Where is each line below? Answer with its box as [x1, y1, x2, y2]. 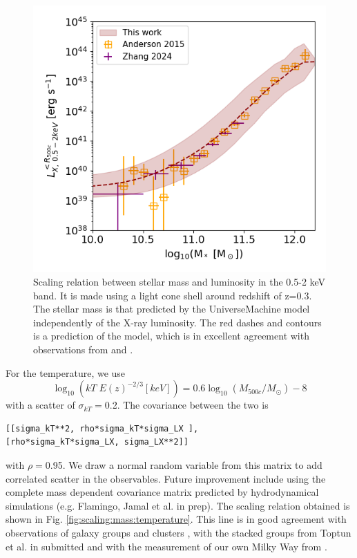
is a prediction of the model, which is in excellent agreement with [33, 328, 309, 343]
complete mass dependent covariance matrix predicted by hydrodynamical [6, 485, 319, 499]
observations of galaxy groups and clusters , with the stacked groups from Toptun [6, 525, 351, 539]
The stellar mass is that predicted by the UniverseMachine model [33, 301, 310, 316]
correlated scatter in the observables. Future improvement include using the [6, 471, 326, 485]
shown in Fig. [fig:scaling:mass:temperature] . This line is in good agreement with [6, 512, 347, 526]
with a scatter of [6, 398, 75, 412]
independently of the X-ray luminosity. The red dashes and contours [33, 315, 322, 329]
